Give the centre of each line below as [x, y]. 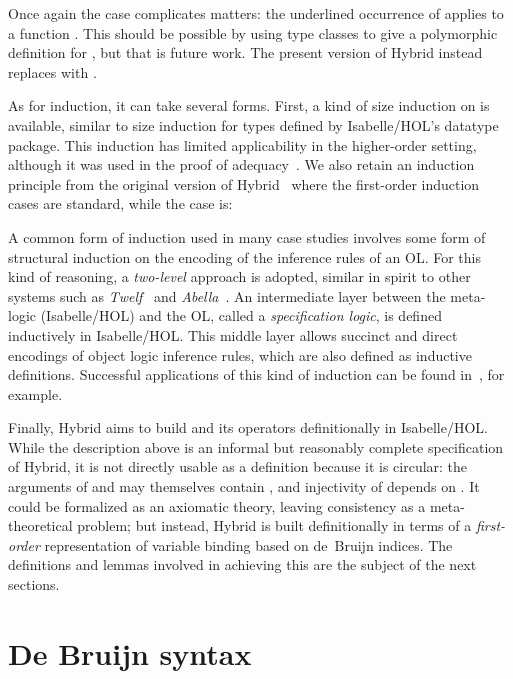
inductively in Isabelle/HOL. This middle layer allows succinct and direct [233, 334]
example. [35, 393]
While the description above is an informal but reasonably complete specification [256, 446]
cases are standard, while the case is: [120, 203]
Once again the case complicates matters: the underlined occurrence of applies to [256, 13]
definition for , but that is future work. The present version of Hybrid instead [245, 52]
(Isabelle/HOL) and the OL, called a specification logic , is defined [241, 315]
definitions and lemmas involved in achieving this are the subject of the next [242, 564]
